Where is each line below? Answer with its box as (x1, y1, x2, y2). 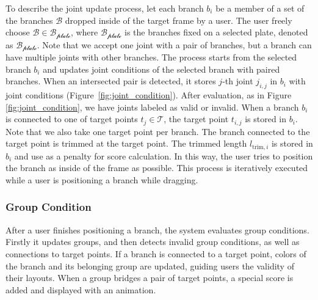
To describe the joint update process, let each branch (5, 2, 204, 14)
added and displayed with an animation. (5, 283, 156, 296)
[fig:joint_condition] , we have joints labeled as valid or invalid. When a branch (5, 100, 299, 113)
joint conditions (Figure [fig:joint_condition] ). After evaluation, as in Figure (5, 89, 292, 101)
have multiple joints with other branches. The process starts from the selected (5, 51, 297, 64)
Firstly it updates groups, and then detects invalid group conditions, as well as (5, 235, 300, 248)
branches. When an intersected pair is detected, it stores (5, 75, 216, 87)
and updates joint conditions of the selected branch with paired (43, 62, 280, 75)
